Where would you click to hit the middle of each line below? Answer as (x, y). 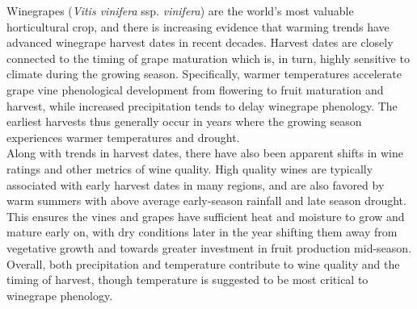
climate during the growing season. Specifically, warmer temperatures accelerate (204, 74)
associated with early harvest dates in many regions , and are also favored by (196, 184)
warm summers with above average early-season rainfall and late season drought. (206, 200)
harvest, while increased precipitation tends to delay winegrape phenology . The (202, 105)
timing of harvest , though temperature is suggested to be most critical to (187, 280)
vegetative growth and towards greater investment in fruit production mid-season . (209, 247)
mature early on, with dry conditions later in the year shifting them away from (202, 232)
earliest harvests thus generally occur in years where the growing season (184, 121)
